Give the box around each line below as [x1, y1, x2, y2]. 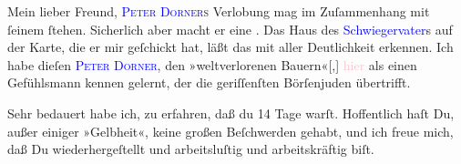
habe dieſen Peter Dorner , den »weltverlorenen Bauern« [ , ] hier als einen [7, 55, 417, 74]
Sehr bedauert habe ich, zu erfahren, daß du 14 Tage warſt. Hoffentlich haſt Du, [7, 103, 455, 122]
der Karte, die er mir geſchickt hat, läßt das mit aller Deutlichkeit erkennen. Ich [7, 37, 454, 56]
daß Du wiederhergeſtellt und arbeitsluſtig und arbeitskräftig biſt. [7, 139, 374, 159]
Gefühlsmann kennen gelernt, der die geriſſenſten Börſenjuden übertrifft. [7, 73, 411, 92]
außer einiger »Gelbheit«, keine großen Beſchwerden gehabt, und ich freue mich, [7, 121, 454, 140]
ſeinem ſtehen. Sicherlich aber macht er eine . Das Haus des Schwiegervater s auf [7, 19, 453, 38]
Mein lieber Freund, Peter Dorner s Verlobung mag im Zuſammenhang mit [7, 2, 430, 20]
